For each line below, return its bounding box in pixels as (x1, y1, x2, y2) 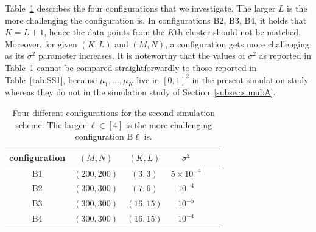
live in (136, 73, 160, 86)
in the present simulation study (192, 73, 309, 86)
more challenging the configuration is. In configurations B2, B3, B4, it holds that (5, 13, 307, 26)
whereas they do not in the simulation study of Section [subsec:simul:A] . (5, 86, 276, 98)
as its (5, 49, 25, 62)
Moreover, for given (5, 37, 77, 50)
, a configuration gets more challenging (165, 37, 309, 50)
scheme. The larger (15, 118, 86, 131)
